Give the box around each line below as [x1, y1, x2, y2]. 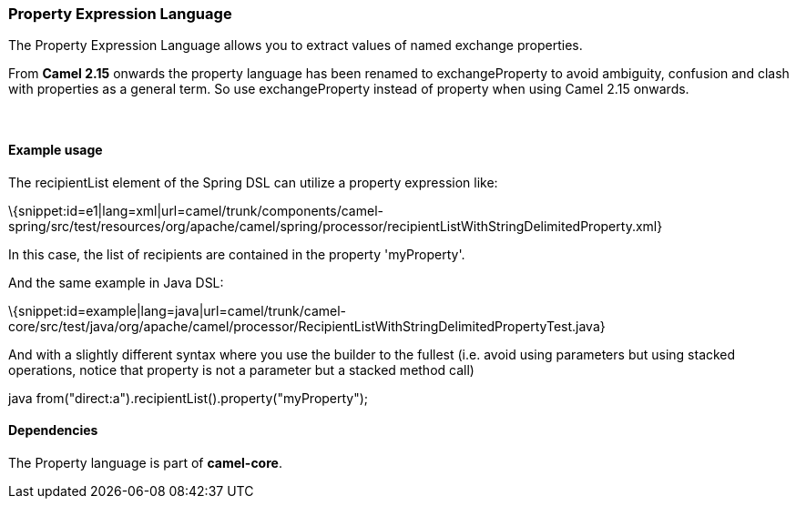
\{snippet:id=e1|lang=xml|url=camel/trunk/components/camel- [8, 202, 383, 218]
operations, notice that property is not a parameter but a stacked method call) [8, 361, 475, 378]
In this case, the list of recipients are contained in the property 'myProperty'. [8, 246, 465, 262]
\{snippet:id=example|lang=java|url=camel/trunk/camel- [8, 302, 346, 319]
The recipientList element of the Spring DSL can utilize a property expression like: [8, 174, 498, 190]
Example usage [8, 141, 103, 157]
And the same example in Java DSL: [8, 274, 224, 290]
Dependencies [8, 422, 98, 439]
